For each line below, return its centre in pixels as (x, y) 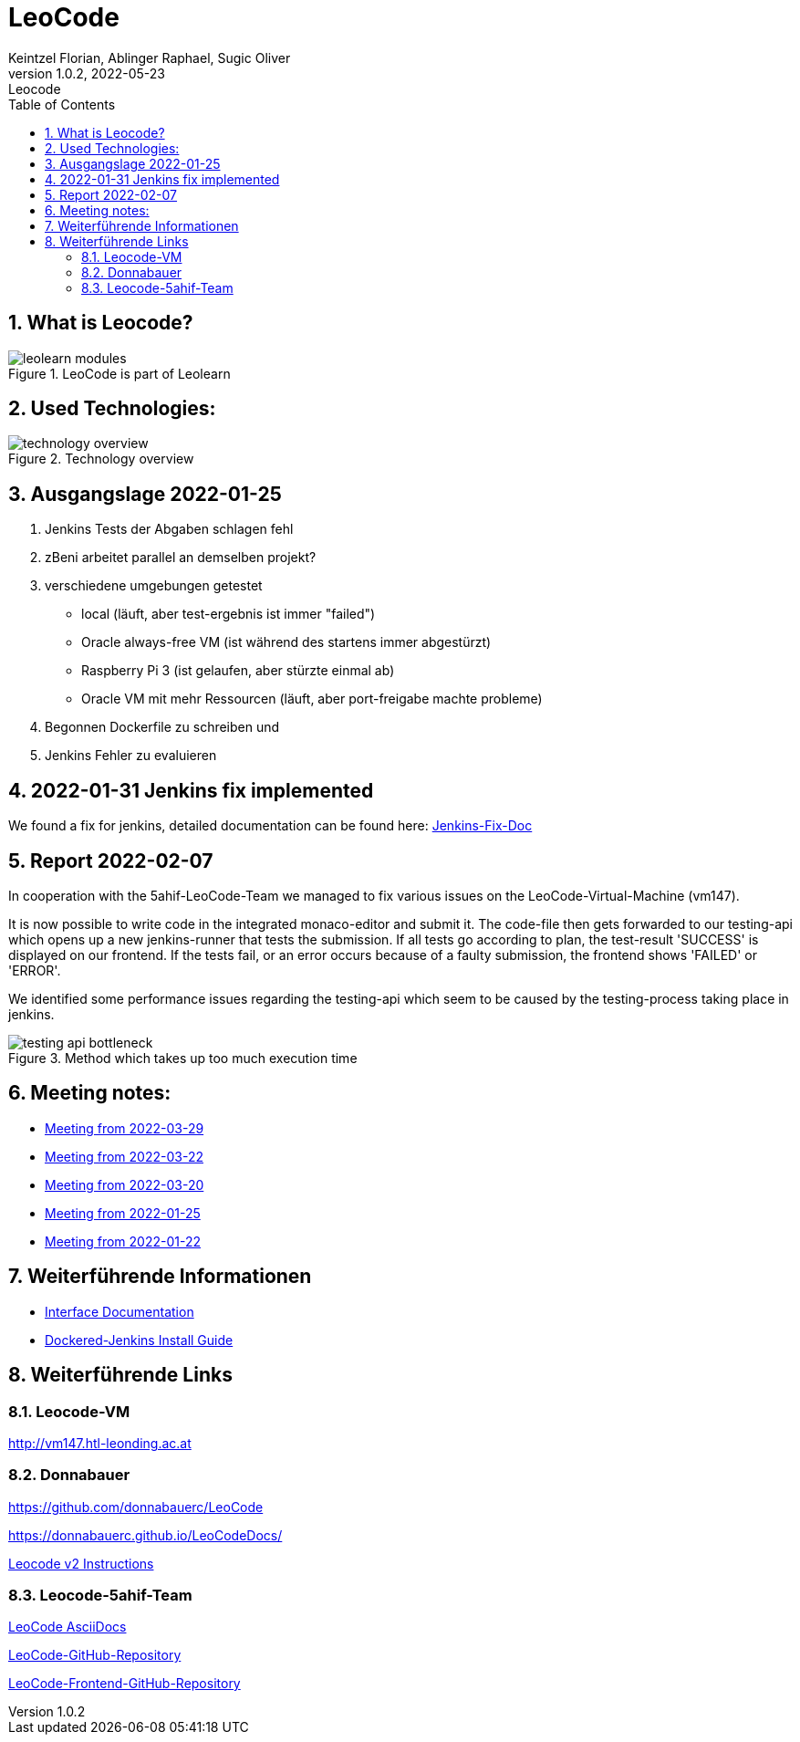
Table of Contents (62, 104)
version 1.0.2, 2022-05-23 (87, 73)
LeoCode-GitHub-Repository (95, 1655)
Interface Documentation (119, 1311)
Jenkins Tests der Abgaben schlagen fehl (169, 529)
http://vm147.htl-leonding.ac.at (100, 1443)
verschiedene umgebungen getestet (154, 586)
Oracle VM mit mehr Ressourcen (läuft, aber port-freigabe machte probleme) (312, 699)
